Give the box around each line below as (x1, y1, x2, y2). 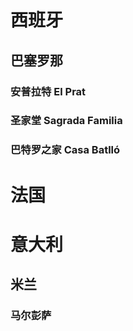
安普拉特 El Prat (10, 84, 87, 98)
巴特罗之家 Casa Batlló (10, 143, 121, 157)
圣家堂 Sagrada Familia (10, 114, 123, 128)
